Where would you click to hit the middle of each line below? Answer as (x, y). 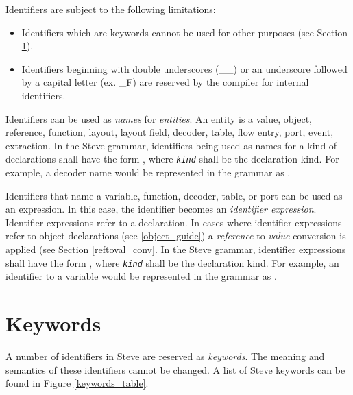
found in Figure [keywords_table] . (77, 383)
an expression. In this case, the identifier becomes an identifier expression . (161, 209)
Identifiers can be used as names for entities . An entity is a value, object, (159, 118)
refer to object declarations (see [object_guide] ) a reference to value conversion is (176, 236)
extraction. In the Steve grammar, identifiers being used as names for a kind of (171, 145)
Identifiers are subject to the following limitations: (111, 9)
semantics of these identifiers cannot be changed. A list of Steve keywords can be (175, 369)
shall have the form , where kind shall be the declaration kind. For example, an (172, 262)
